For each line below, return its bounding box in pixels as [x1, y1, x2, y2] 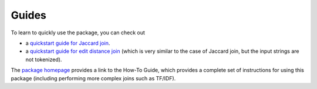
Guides [11, 9, 47, 22]
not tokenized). [25, 56, 62, 63]
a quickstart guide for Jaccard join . [25, 40, 110, 47]
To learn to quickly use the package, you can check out [11, 29, 145, 36]
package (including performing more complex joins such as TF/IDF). [11, 74, 176, 81]
